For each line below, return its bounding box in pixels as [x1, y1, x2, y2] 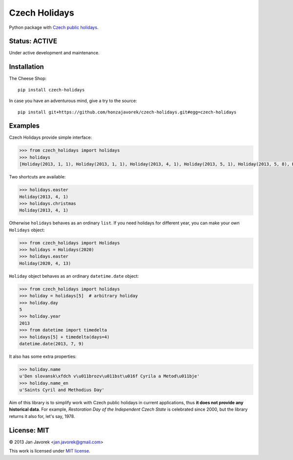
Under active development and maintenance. [9, 50, 100, 56]
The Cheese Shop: [9, 76, 46, 82]
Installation [9, 63, 44, 71]
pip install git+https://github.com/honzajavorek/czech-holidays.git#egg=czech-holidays [18, 109, 237, 115]
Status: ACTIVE [9, 37, 57, 45]
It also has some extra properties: [9, 353, 77, 359]
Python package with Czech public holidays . [9, 24, 99, 30]
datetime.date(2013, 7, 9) [19, 341, 84, 347]
